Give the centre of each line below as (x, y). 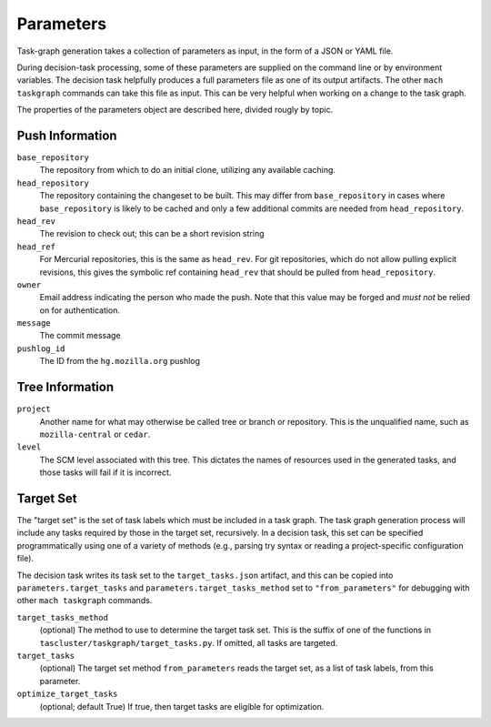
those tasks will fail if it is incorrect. (105, 472)
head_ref (36, 247)
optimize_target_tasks (67, 694)
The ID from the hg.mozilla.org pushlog (120, 361)
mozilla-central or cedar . (95, 434)
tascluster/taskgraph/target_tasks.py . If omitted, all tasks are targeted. (189, 642)
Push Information (67, 135)
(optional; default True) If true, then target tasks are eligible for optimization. (182, 706)
